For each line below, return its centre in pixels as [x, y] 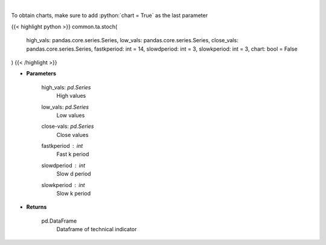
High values [71, 96]
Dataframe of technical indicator [97, 229]
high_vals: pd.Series [66, 87]
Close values [72, 135]
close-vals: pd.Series [68, 126]
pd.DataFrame [59, 221]
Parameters [41, 74]
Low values [71, 115]
